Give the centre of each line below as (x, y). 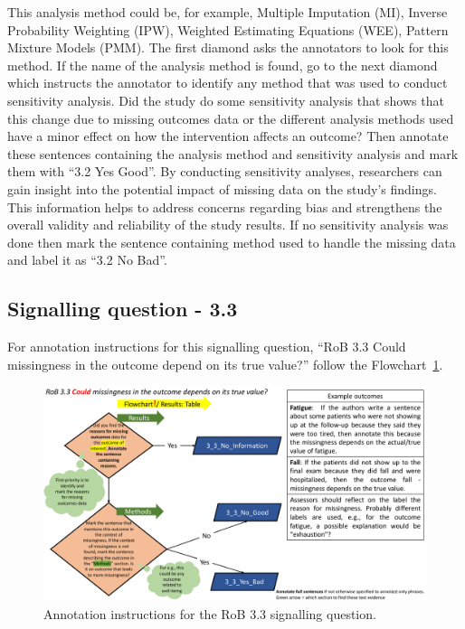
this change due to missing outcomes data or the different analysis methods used (231, 118)
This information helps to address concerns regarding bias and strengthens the (225, 207)
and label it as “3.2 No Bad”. (87, 260)
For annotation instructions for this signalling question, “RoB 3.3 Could (207, 347)
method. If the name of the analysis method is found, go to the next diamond (223, 65)
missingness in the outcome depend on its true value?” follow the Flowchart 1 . (225, 364)
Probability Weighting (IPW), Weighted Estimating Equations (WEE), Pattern (228, 29)
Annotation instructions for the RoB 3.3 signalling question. (210, 614)
